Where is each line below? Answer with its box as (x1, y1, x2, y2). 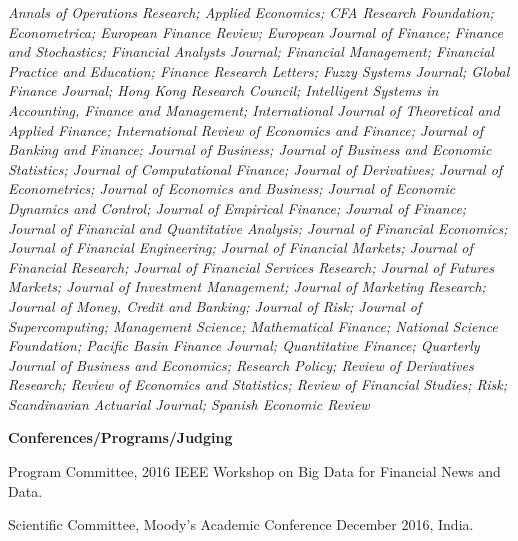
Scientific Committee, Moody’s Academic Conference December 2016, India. (8, 514, 474, 535)
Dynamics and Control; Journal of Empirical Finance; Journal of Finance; (8, 197, 467, 218)
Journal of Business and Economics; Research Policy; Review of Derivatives (8, 354, 474, 375)
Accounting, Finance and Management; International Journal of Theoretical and (8, 99, 500, 120)
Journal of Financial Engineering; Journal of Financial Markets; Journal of (8, 237, 473, 258)
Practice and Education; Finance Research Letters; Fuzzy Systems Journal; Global (8, 60, 510, 81)
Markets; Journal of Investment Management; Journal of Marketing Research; (8, 276, 486, 297)
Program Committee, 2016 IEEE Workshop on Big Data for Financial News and (8, 461, 501, 482)
